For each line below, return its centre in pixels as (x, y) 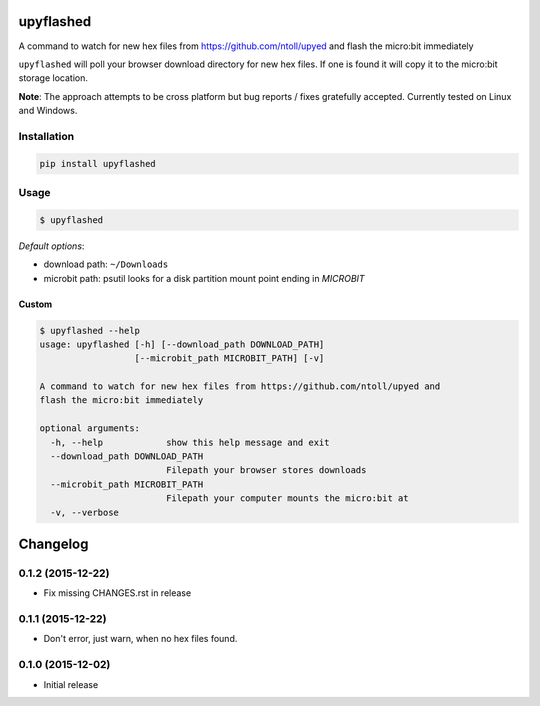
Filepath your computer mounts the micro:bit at (287, 498)
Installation (46, 136)
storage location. (53, 78)
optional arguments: (89, 428)
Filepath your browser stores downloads (266, 470)
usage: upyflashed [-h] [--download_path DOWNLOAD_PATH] (182, 344)
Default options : (51, 246)
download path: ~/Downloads (106, 264)
